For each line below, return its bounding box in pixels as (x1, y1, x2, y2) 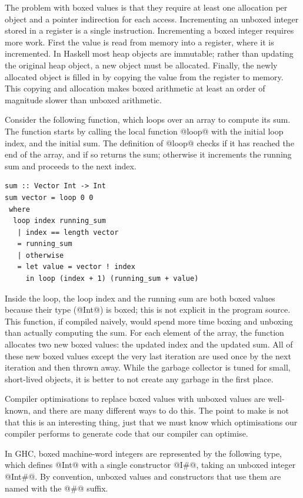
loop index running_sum (13, 217, 106, 225)
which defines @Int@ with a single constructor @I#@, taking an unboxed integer (5, 458, 296, 471)
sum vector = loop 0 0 (5, 193, 94, 202)
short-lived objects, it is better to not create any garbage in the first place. (5, 372, 274, 385)
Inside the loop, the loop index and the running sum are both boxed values (5, 291, 275, 304)
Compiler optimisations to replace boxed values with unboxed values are (5, 392, 265, 405)
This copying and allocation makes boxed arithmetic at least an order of (5, 82, 265, 94)
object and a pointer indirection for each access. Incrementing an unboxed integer (5, 12, 299, 25)
